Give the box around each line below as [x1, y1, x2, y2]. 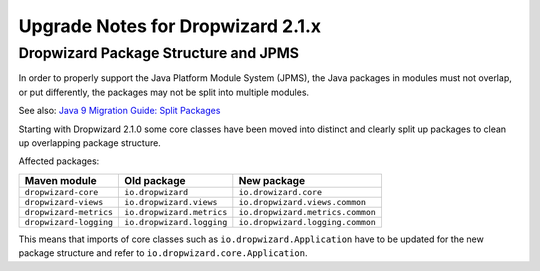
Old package [124, 173, 186, 187]
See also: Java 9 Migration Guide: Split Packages [18, 105, 221, 117]
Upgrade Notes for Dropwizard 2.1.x [18, 15, 322, 37]
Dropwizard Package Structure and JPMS [18, 44, 300, 62]
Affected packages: [18, 155, 100, 167]
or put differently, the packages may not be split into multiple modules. [18, 86, 310, 98]
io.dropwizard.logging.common [238, 216, 377, 227]
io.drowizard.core [238, 186, 322, 197]
